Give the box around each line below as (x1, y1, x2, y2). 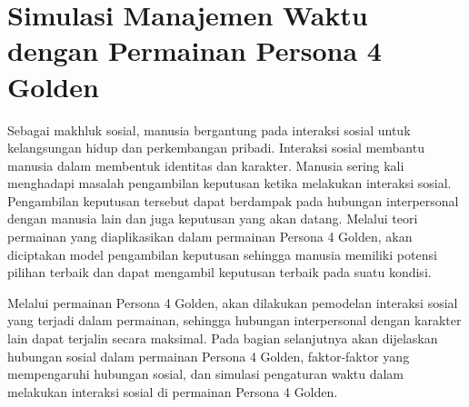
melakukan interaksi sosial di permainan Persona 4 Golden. (7, 382, 338, 401)
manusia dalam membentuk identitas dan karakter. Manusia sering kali (7, 155, 404, 174)
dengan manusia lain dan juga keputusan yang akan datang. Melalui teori (7, 209, 418, 228)
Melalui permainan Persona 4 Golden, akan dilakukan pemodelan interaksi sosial (7, 293, 458, 312)
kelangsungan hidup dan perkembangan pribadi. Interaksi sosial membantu (7, 138, 424, 157)
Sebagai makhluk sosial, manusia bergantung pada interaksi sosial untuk (7, 120, 411, 139)
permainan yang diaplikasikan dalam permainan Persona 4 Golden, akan (7, 227, 413, 246)
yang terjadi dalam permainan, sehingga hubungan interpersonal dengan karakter (7, 311, 462, 330)
